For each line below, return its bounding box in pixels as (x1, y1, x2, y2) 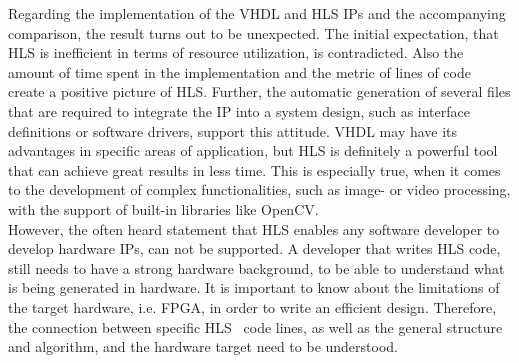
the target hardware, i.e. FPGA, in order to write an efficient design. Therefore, (8, 296, 497, 317)
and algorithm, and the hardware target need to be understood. (8, 336, 398, 357)
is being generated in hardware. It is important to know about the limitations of (8, 277, 500, 298)
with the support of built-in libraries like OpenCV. (8, 198, 319, 219)
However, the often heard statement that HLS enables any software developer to (8, 218, 500, 239)
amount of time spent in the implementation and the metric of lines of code (8, 61, 471, 82)
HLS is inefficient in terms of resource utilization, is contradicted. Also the (8, 42, 464, 63)
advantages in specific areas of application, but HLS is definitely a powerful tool (8, 140, 498, 161)
